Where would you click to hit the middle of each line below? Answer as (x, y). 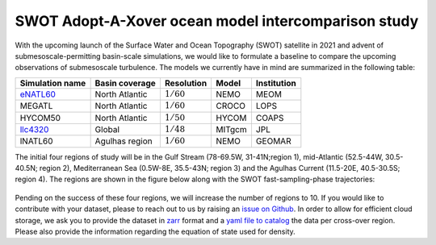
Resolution (186, 83)
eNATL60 (38, 94)
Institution (276, 83)
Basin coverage (126, 83)
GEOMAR (273, 141)
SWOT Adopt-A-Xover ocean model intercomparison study (217, 21)
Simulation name (53, 83)
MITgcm (231, 130)
